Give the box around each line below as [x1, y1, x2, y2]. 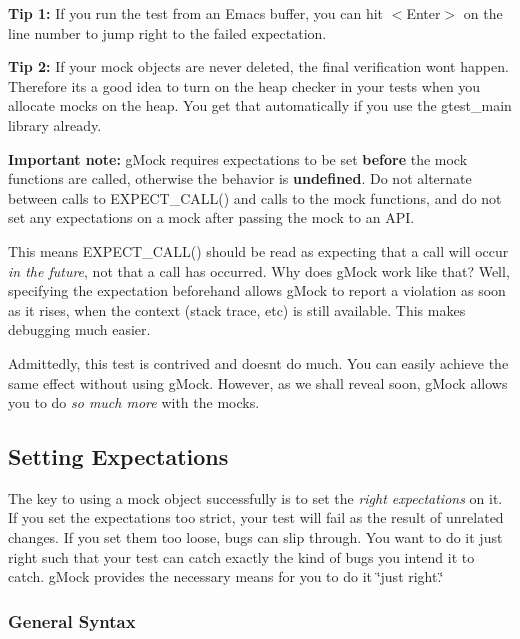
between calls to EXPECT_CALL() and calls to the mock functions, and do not [8, 187, 502, 208]
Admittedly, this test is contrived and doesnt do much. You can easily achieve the [8, 352, 509, 373]
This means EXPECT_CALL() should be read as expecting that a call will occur [8, 240, 509, 261]
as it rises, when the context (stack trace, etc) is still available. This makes [8, 299, 466, 320]
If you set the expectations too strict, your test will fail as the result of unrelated [8, 507, 504, 528]
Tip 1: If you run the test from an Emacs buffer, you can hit [8, 3, 384, 23]
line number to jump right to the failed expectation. [8, 22, 327, 43]
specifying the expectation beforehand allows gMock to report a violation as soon [8, 280, 506, 301]
